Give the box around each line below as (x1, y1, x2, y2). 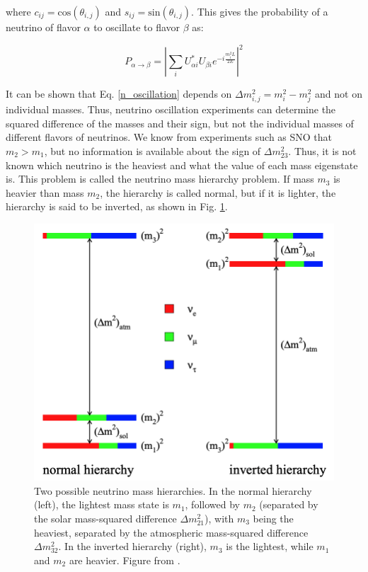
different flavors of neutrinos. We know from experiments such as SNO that (6, 130, 333, 144)
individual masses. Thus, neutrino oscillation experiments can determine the (6, 102, 336, 117)
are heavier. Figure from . (69, 552, 180, 567)
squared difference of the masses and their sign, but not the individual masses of (6, 115, 354, 130)
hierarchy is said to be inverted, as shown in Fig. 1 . (6, 199, 228, 214)
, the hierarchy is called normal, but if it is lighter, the (100, 185, 336, 200)
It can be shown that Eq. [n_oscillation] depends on (6, 86, 232, 101)
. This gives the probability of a (191, 4, 328, 18)
